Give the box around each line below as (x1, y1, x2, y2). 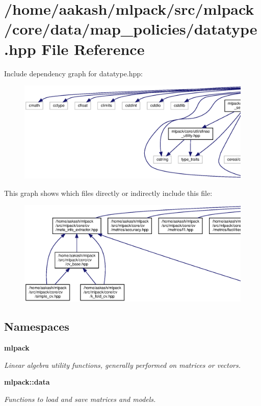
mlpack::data (4, 376, 50, 387)
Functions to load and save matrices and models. (4, 393, 156, 404)
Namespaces (4, 318, 69, 334)
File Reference (41, 38, 145, 59)
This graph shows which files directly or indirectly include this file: (4, 187, 213, 198)
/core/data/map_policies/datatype (4, 18, 257, 39)
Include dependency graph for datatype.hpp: (4, 68, 143, 78)
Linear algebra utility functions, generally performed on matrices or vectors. (4, 359, 241, 370)
